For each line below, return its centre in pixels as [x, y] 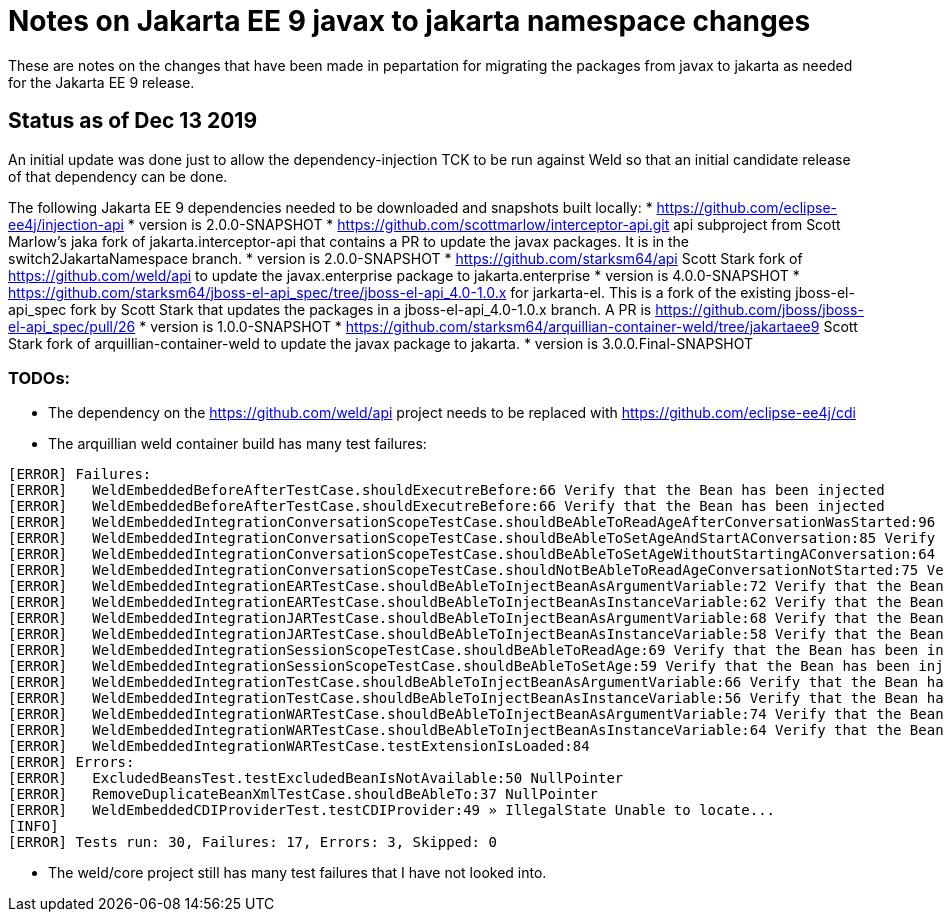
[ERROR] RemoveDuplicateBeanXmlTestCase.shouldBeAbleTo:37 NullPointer [303, 794]
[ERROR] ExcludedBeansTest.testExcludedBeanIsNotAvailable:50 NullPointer [316, 778]
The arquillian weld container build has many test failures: [237, 444]
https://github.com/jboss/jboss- [759, 309]
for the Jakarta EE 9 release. [101, 82]
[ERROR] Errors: [71, 762]
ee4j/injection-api [66, 224]
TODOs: [39, 377]
